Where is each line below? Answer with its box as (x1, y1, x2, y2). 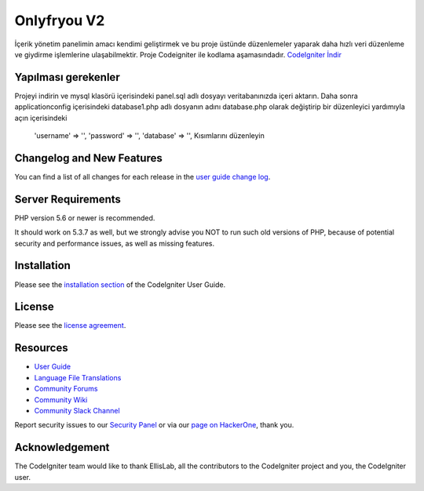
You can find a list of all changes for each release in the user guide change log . (14, 172, 271, 181)
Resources (14, 341, 68, 355)
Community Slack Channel (34, 406, 121, 415)
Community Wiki (34, 395, 88, 404)
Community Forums (34, 384, 98, 394)
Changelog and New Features (14, 151, 163, 165)
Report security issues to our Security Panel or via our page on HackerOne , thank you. (14, 420, 294, 430)
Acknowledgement (14, 441, 110, 454)
